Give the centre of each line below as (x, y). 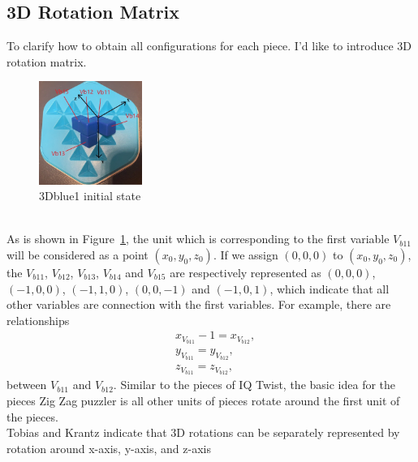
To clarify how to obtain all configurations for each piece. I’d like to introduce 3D (209, 46)
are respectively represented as (246, 272)
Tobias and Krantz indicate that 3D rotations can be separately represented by (203, 432)
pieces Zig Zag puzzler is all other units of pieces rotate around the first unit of (203, 400)
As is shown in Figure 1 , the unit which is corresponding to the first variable (198, 239)
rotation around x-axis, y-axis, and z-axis (109, 448)
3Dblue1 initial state (90, 196)
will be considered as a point (78, 254)
